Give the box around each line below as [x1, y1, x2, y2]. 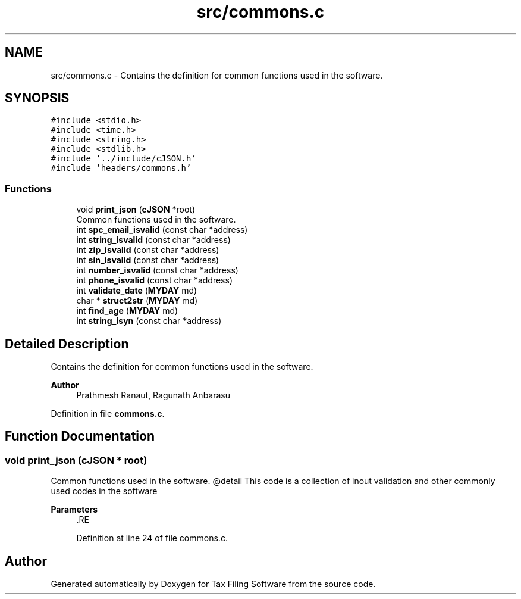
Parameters [51, 504, 98, 515]
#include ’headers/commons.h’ [51, 163, 192, 173]
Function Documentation [5, 429, 155, 444]
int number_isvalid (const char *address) [76, 265, 238, 276]
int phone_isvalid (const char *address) [76, 275, 233, 286]
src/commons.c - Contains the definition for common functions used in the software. [51, 70, 383, 80]
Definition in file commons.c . [51, 408, 165, 419]
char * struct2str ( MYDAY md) [76, 295, 198, 306]
